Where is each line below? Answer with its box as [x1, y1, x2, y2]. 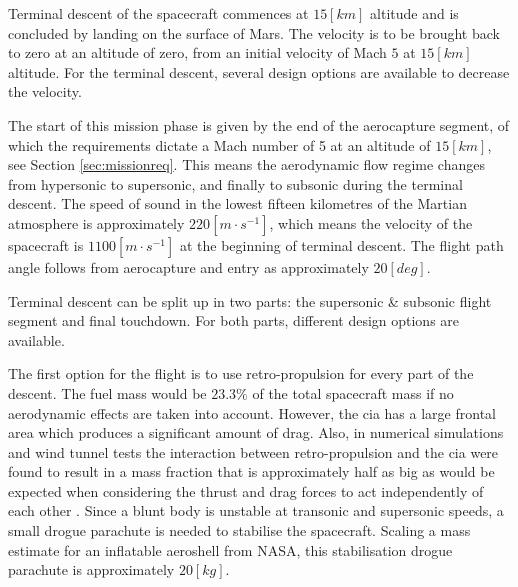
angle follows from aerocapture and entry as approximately [8, 256, 369, 277]
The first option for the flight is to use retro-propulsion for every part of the [8, 363, 474, 384]
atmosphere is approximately [8, 212, 185, 233]
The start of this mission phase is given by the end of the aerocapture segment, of [8, 114, 510, 135]
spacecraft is [8, 234, 84, 255]
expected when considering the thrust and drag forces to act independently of [8, 480, 484, 501]
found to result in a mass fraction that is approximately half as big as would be [8, 461, 495, 482]
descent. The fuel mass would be [8, 382, 207, 403]
